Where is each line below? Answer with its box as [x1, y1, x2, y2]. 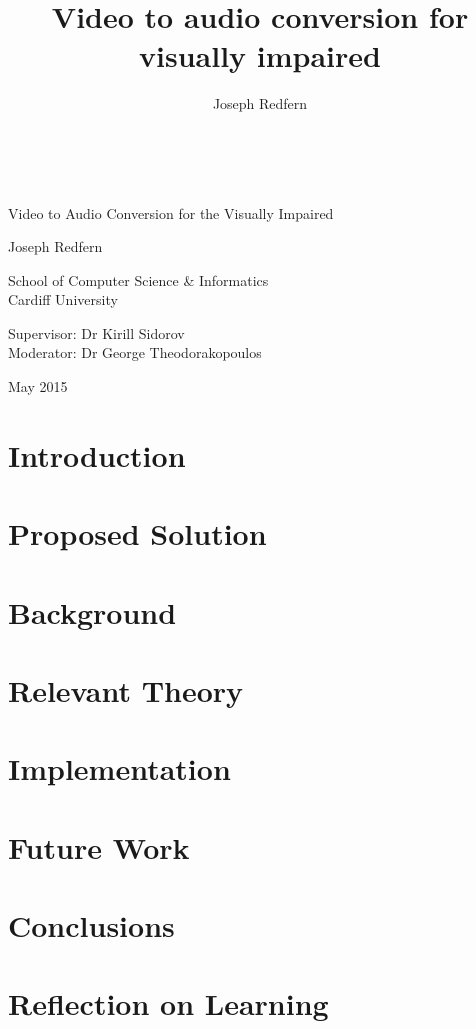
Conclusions [8, 905, 175, 946]
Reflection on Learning [8, 983, 329, 1024]
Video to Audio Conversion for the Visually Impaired [8, 202, 334, 223]
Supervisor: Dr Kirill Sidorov [8, 322, 185, 343]
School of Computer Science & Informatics [8, 269, 269, 290]
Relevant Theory [8, 669, 244, 710]
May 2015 [8, 376, 68, 397]
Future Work [8, 826, 190, 867]
